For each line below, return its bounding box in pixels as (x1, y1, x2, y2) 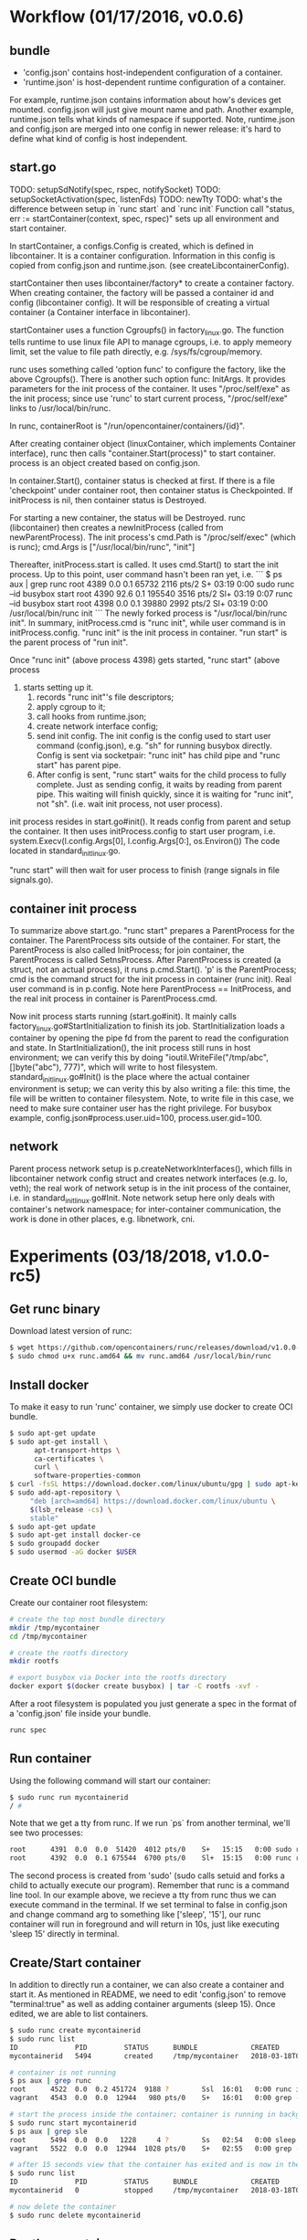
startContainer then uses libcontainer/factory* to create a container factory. (9, 277, 294, 289)
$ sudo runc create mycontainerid (9, 2026, 142, 2035)
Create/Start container (9, 1955, 142, 1971)
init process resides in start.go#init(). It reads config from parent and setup (9, 816, 291, 827)
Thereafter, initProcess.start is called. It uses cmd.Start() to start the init (9, 559, 279, 570)
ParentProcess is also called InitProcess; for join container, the (9, 945, 245, 956)
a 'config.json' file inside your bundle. (9, 1708, 152, 1719)
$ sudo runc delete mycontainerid (9, 2211, 142, 2220)
